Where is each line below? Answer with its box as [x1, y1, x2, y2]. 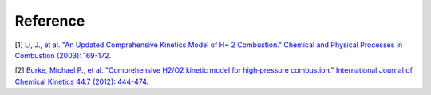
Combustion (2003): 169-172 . [14, 50, 112, 60]
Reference [14, 12, 85, 30]
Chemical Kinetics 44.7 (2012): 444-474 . [14, 77, 149, 86]
